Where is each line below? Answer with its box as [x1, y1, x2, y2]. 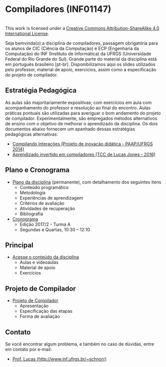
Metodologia [19, 189, 46, 195]
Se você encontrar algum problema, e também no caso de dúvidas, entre [5, 341, 155, 347]
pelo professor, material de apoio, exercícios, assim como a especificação [5, 66, 157, 73]
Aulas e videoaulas [19, 260, 58, 266]
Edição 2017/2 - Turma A [19, 221, 71, 227]
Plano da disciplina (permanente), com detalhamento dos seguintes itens [12, 179, 162, 185]
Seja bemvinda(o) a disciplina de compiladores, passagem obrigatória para [5, 40, 158, 46]
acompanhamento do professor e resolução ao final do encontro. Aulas [5, 104, 151, 110]
